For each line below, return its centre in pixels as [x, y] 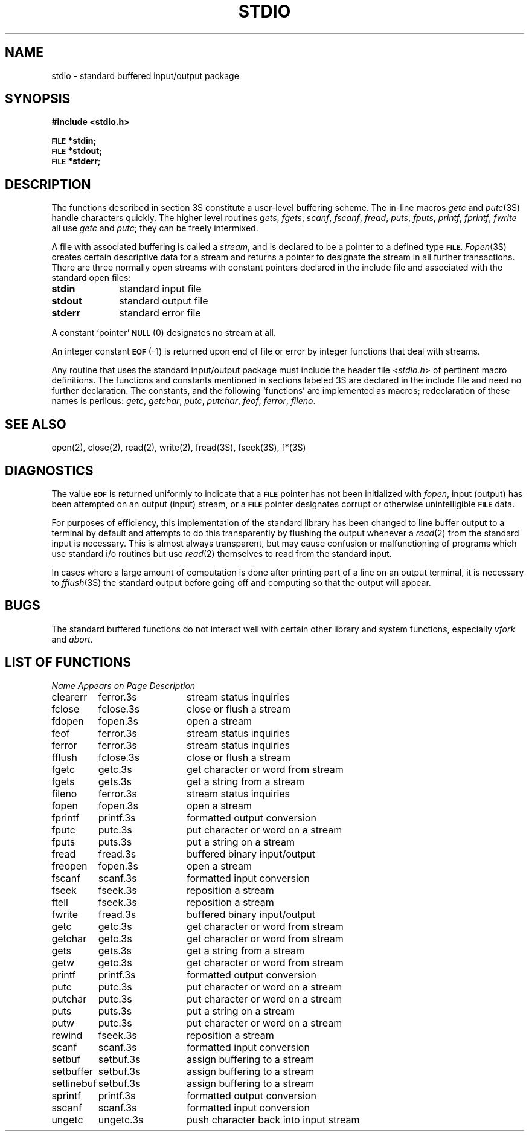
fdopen [68, 721]
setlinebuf [74, 1083]
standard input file [160, 289]
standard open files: [91, 278]
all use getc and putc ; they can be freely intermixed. [155, 228]
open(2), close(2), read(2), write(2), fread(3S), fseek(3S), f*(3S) [179, 448]
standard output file [164, 301]
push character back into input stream [273, 1119]
